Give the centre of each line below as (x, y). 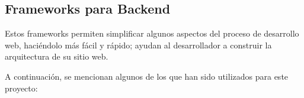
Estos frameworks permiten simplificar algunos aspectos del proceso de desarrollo (152, 33)
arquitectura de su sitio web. (57, 56)
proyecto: (21, 88)
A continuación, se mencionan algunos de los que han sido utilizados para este (147, 76)
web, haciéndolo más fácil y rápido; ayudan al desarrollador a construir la (138, 45)
